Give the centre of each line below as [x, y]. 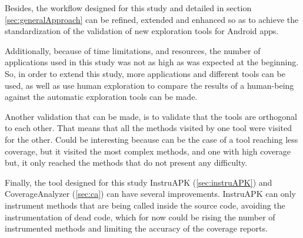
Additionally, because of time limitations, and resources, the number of [133, 50]
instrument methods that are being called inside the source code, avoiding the [145, 205]
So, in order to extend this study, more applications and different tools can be [145, 73]
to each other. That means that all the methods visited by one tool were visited [149, 128]
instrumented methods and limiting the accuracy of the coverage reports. [136, 228]
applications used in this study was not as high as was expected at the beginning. [152, 62]
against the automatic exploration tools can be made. [101, 97]
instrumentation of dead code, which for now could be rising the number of [140, 217]
